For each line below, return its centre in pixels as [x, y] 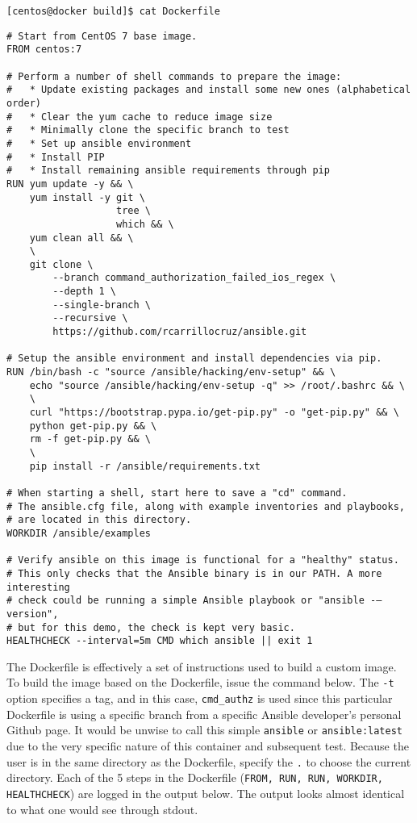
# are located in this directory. [99, 520]
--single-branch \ [102, 305]
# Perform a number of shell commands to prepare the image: [174, 76]
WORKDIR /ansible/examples [79, 533]
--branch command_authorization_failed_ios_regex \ [194, 278]
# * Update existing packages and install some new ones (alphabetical [209, 90]
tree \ [133, 211]
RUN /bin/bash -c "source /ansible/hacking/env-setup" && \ [171, 372]
